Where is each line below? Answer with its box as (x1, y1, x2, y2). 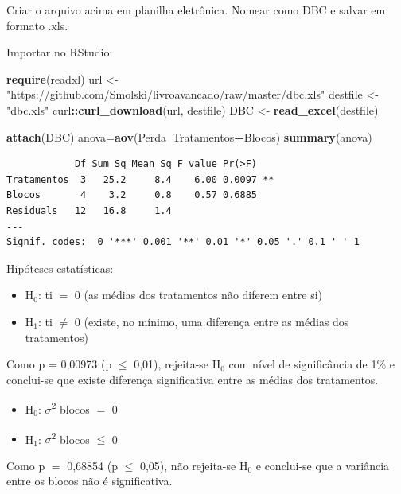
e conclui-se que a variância (255, 457, 390, 473)
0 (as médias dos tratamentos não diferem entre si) (74, 286, 323, 303)
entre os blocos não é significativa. (6, 473, 173, 489)
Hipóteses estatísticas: (6, 259, 114, 276)
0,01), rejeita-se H (134, 356, 221, 372)
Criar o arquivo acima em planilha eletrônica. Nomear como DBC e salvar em (6, 2, 386, 18)
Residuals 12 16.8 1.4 (6, 204, 172, 216)
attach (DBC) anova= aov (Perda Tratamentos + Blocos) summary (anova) (6, 128, 372, 145)
